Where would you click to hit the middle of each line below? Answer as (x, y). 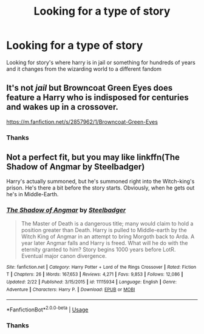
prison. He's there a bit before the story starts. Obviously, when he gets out (100, 188)
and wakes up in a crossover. (62, 107)
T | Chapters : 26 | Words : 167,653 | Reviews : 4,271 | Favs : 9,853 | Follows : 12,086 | (95, 275)
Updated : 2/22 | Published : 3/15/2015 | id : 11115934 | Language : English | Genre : (92, 282)
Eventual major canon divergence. (64, 256)
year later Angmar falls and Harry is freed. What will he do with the (104, 243)
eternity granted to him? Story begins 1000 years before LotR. (98, 249)
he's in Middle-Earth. (32, 194)
